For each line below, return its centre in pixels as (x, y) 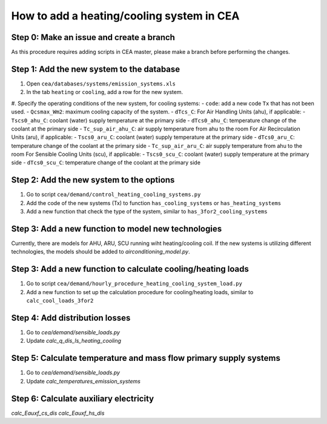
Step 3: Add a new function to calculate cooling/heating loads (130, 269)
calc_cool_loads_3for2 (60, 301)
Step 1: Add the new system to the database (96, 69)
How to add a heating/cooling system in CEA (125, 16)
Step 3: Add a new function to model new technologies (117, 228)
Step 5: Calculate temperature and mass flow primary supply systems (146, 358)
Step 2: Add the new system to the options (93, 180)
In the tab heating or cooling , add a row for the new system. (105, 92)
